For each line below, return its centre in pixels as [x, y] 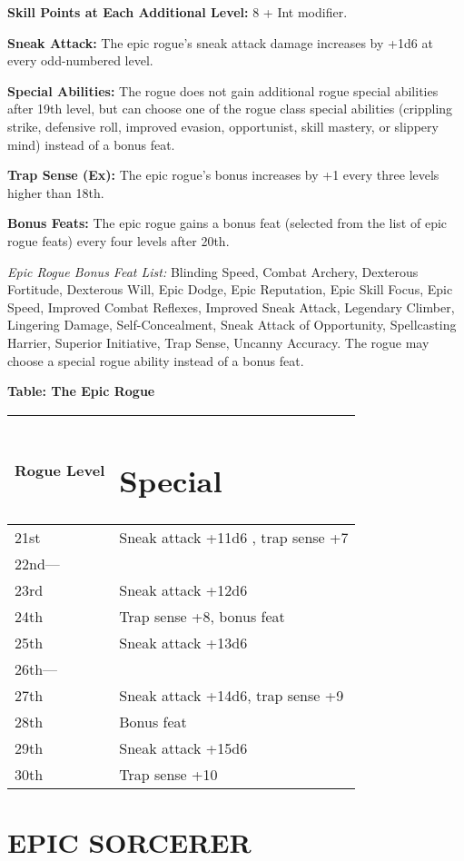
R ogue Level [60, 470]
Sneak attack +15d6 [183, 747]
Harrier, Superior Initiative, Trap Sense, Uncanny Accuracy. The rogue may [218, 342]
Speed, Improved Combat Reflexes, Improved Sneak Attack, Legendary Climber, [231, 307]
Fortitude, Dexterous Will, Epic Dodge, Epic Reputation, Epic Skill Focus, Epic [230, 289]
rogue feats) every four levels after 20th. [118, 240]
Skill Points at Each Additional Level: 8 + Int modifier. [178, 12]
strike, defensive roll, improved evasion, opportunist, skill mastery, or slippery [223, 126]
